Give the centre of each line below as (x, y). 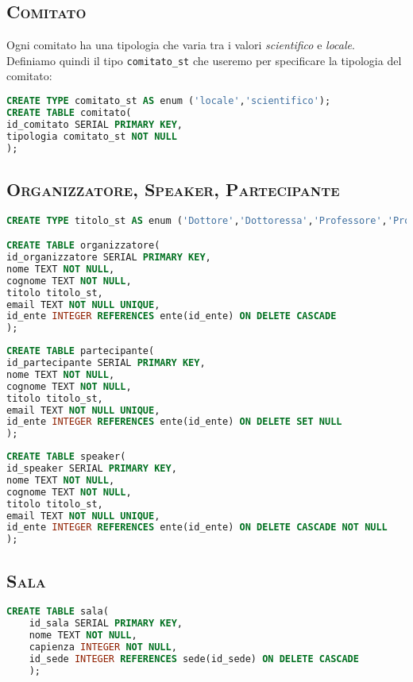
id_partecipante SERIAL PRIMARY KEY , (106, 363)
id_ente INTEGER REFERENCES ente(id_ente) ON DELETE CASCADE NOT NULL (197, 528)
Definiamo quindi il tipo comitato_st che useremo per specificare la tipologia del (204, 60)
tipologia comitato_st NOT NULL (92, 136)
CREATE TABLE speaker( (66, 457)
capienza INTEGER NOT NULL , (103, 647)
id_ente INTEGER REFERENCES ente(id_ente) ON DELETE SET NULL (174, 422)
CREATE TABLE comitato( (69, 112)
